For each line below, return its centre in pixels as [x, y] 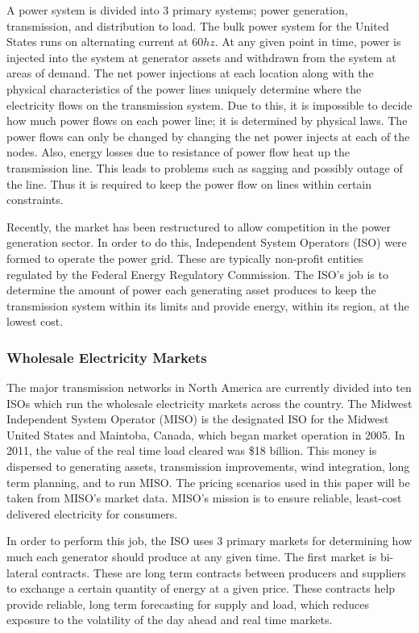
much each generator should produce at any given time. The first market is [192, 557]
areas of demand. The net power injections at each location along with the [190, 73]
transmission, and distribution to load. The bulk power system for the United [198, 25]
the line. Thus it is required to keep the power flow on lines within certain [189, 183]
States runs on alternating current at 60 [105, 42]
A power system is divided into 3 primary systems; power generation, [177, 10]
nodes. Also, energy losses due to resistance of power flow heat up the [178, 152]
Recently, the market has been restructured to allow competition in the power [199, 226]
